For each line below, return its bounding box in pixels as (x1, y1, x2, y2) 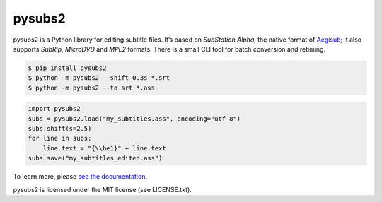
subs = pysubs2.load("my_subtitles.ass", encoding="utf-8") (28, 114, 241, 123)
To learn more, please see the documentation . (13, 172, 148, 181)
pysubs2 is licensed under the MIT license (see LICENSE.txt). (13, 185, 192, 194)
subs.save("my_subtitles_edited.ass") (28, 154, 163, 162)
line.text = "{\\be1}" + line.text (42, 144, 166, 152)
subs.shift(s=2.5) (28, 124, 92, 133)
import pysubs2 (28, 105, 81, 113)
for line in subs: (28, 134, 92, 143)
